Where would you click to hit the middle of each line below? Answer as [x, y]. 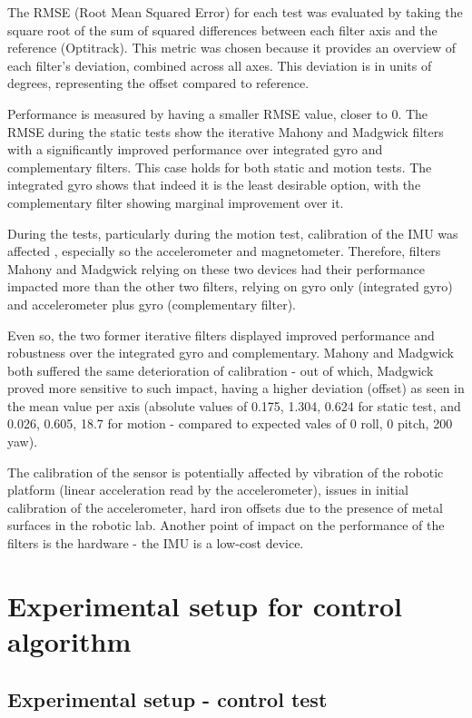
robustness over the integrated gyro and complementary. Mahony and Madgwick [231, 353]
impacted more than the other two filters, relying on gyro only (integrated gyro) [230, 286]
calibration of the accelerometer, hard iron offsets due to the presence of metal [225, 507]
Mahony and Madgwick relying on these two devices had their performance [216, 268]
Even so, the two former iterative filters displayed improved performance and [221, 334]
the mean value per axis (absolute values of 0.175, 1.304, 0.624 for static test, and [234, 405]
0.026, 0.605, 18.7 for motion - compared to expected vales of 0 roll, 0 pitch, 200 [230, 423]
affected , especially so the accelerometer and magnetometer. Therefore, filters [224, 251]
